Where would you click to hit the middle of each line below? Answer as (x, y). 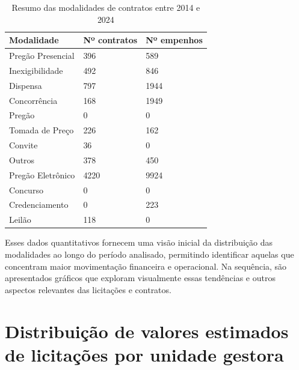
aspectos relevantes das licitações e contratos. (88, 289)
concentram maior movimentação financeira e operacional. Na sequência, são (146, 266)
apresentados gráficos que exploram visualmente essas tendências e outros (140, 278)
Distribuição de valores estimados (147, 331)
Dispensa (26, 85)
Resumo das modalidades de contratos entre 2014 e (106, 7)
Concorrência (33, 100)
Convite (23, 145)
